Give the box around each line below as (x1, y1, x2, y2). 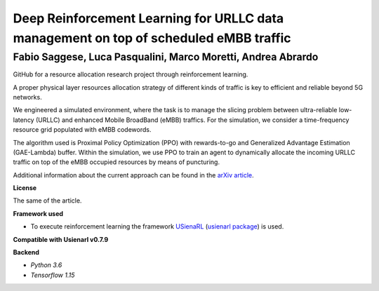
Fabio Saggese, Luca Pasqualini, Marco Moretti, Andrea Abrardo (13, 50, 319, 63)
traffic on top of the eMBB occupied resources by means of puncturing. (13, 158, 220, 166)
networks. (13, 93, 42, 101)
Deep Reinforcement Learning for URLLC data (13, 11, 284, 26)
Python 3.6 (30, 261, 62, 269)
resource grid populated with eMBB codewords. (13, 126, 152, 134)
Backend (13, 248, 40, 257)
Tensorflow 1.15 (30, 271, 75, 279)
